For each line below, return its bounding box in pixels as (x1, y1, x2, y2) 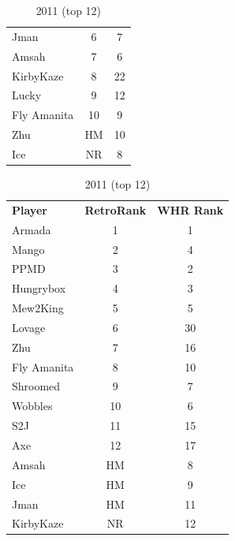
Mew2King (12, 300, 64, 316)
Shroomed (12, 378, 61, 394)
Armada (12, 221, 51, 237)
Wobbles (12, 397, 53, 414)
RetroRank (84, 201, 147, 218)
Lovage (12, 319, 46, 335)
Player (12, 201, 47, 218)
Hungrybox (12, 280, 66, 297)
